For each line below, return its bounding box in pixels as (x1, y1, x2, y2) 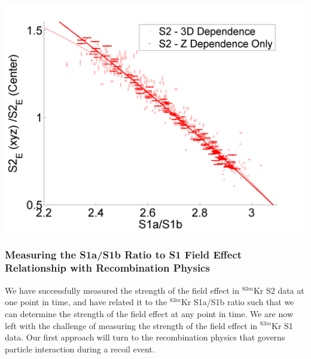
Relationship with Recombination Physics (5, 260, 210, 275)
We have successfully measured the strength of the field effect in (5, 284, 240, 296)
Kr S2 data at (253, 284, 304, 296)
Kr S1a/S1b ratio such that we (181, 296, 294, 308)
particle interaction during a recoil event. (5, 342, 155, 355)
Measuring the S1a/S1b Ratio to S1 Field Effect (5, 247, 242, 261)
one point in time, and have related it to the (5, 296, 167, 308)
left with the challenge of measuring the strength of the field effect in (5, 319, 258, 331)
